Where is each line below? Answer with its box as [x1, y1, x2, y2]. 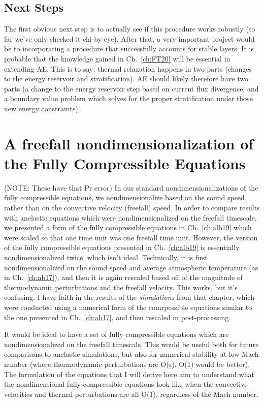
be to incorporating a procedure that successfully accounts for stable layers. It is [4, 43, 254, 54]
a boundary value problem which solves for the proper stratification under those [4, 93, 253, 104]
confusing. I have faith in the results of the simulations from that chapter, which [4, 292, 254, 302]
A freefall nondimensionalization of [4, 133, 254, 153]
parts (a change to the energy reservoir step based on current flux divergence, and [4, 83, 259, 94]
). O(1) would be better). [172, 358, 250, 369]
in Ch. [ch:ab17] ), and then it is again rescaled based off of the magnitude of [4, 272, 243, 283]
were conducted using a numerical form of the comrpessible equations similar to [4, 301, 252, 312]
